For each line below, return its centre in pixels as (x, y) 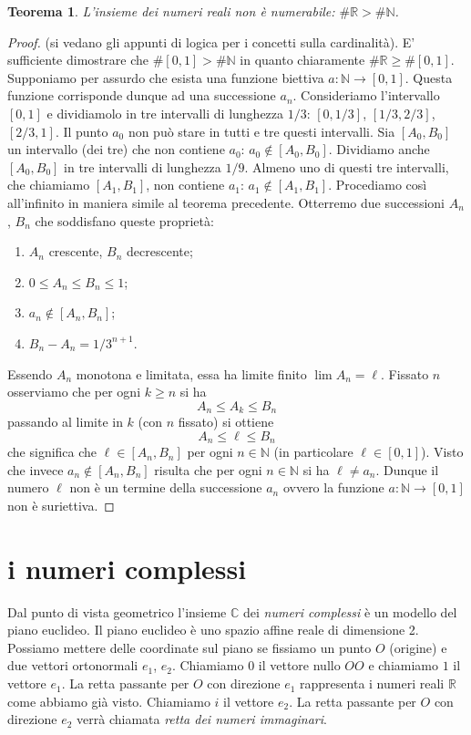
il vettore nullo (299, 665)
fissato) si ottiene (226, 422)
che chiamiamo (49, 185)
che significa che (52, 452)
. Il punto (82, 131)
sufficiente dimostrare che (78, 60)
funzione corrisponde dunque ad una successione (142, 95)
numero (28, 487)
